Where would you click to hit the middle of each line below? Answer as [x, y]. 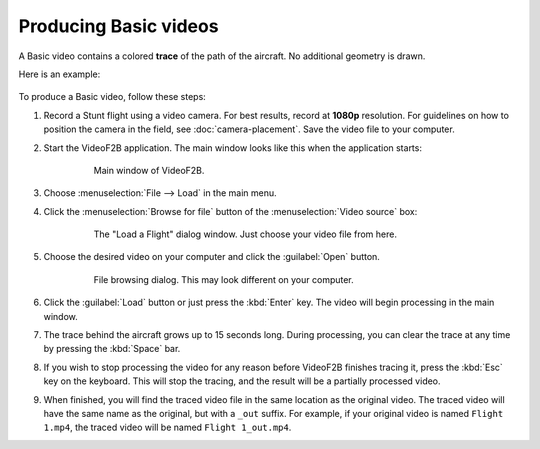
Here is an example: [59, 74]
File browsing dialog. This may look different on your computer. [223, 279]
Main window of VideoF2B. [149, 170]
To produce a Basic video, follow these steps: [112, 97]
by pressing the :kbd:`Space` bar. [112, 349]
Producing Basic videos [118, 26]
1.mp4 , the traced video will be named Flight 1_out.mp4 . [167, 427]
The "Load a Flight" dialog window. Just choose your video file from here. [245, 234]
